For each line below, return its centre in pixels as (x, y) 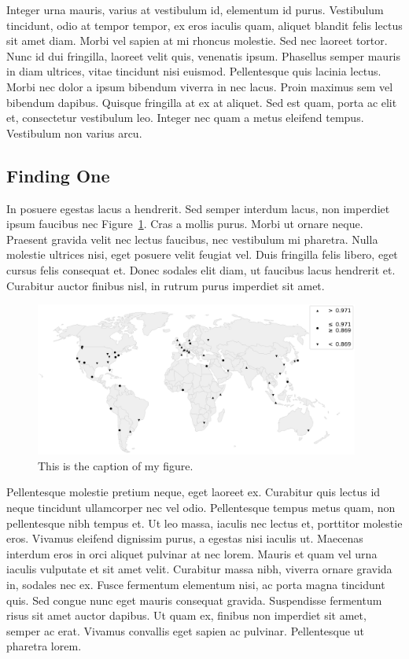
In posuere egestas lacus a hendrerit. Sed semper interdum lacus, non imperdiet (198, 208)
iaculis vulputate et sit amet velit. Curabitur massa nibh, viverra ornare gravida (199, 569)
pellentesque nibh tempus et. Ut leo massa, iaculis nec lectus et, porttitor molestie (204, 523)
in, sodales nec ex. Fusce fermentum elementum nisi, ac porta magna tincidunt (196, 585)
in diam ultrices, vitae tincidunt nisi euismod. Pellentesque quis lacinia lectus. (194, 71)
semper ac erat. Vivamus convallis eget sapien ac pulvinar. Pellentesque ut (185, 630)
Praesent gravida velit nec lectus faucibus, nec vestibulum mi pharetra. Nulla (192, 239)
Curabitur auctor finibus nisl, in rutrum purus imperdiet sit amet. (166, 285)
